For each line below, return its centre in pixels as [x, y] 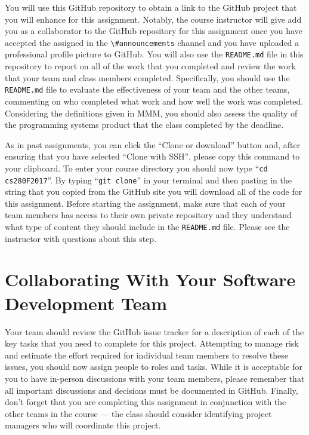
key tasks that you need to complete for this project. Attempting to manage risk [152, 343]
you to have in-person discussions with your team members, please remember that [155, 378]
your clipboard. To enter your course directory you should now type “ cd [136, 168]
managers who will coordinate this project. [83, 425]
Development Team [86, 303]
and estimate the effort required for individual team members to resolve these [146, 355]
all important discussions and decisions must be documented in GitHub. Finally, [152, 390]
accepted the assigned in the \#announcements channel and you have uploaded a [152, 42]
